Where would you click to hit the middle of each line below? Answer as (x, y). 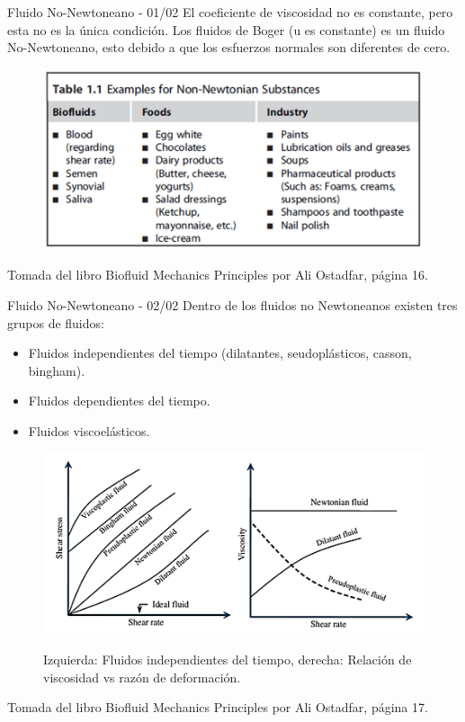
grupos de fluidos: (56, 322)
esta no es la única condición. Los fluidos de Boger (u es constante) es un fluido (226, 29)
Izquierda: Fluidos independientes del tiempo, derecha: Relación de (228, 660)
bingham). (57, 370)
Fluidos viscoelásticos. (89, 431)
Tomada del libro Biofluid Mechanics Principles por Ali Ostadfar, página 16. (218, 275)
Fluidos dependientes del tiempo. (119, 401)
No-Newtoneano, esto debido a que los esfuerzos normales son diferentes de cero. (229, 47)
